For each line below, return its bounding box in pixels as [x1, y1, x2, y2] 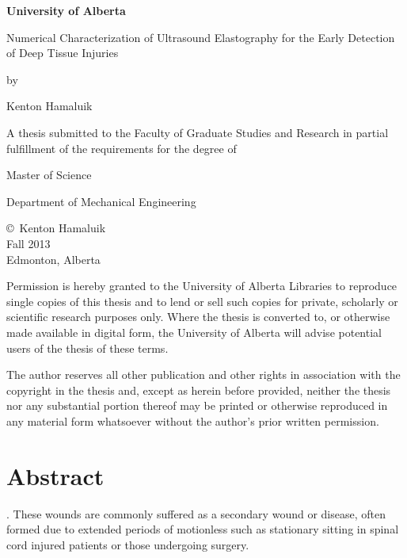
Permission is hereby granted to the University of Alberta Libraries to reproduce [6, 277, 397, 294]
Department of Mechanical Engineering [6, 193, 196, 209]
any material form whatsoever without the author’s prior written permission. [6, 412, 379, 429]
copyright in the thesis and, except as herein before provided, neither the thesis [6, 381, 391, 398]
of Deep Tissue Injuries [6, 44, 119, 61]
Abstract [6, 459, 105, 491]
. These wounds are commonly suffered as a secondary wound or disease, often [6, 505, 386, 522]
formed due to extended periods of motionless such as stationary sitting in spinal [6, 521, 399, 537]
